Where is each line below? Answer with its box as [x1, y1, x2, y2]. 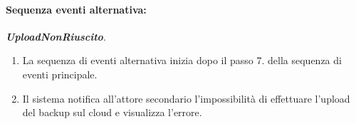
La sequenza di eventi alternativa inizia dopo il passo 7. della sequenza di [22, 53, 342, 68]
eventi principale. [22, 66, 98, 81]
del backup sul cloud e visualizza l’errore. [22, 105, 202, 120]
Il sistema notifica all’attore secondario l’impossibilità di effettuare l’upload [22, 91, 350, 105]
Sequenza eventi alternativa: [6, 1, 147, 16]
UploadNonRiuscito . [6, 29, 106, 43]
